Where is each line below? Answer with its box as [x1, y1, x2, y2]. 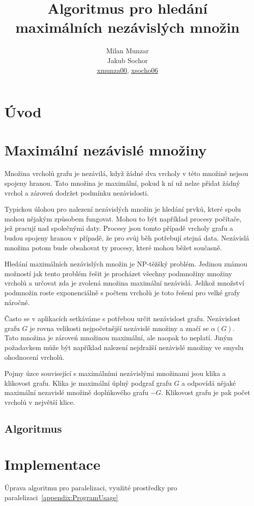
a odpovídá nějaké [181, 377, 236, 388]
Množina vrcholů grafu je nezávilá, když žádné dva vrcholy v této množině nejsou [4, 168, 249, 178]
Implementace [4, 454, 101, 474]
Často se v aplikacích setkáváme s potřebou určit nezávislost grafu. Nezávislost [4, 313, 240, 324]
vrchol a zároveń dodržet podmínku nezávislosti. [4, 187, 149, 198]
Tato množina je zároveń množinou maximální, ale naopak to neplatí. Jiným [4, 332, 233, 343]
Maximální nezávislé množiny [4, 140, 207, 160]
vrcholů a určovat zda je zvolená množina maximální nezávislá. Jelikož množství [4, 278, 244, 288]
